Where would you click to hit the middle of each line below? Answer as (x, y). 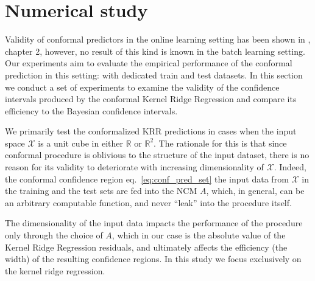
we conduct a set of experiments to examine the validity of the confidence (142, 87)
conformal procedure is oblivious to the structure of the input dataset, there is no (157, 155)
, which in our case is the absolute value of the (199, 235)
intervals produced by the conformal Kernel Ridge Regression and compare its (151, 99)
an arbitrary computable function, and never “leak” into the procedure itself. (148, 202)
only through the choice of (54, 235)
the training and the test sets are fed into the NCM (101, 191)
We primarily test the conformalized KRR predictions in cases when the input (151, 131)
